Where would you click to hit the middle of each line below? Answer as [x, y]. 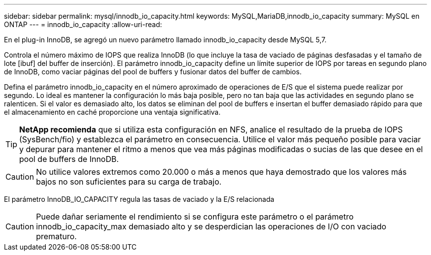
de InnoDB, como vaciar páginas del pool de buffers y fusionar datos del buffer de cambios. [153, 72]
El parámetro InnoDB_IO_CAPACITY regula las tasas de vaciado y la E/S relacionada [139, 199]
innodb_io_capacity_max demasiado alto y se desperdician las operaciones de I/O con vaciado [211, 226]
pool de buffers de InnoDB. [69, 159]
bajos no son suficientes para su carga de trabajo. [129, 182]
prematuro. [56, 236]
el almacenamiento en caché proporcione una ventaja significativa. [112, 112]
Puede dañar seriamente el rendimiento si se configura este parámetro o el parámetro [195, 217]
